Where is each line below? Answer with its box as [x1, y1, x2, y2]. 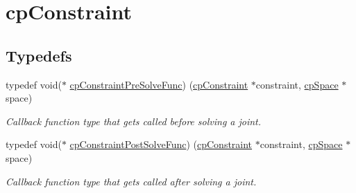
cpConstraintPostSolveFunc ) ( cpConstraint [69, 137, 253, 151]
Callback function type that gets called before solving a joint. [6, 113, 262, 128]
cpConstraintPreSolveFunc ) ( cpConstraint [69, 77, 248, 91]
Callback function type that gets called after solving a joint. [6, 174, 257, 188]
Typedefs [6, 44, 72, 66]
